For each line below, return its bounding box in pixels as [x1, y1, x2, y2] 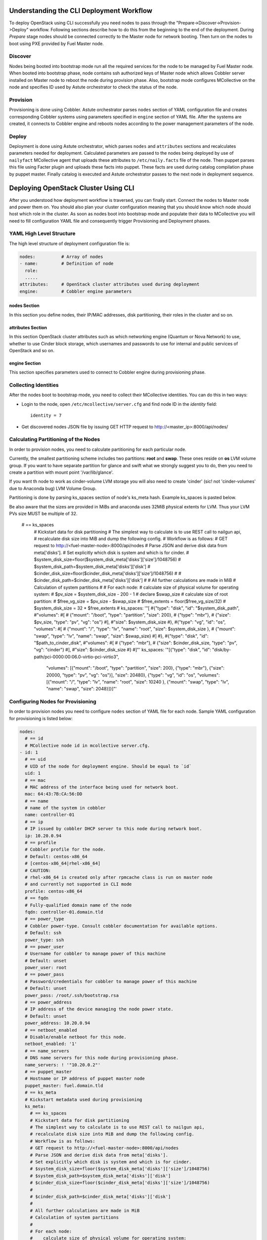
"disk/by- [212, 647, 231, 653]
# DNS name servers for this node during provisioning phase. [25, 1055, 179, 1061]
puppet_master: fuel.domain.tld [25, 1083, 103, 1088]
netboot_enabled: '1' [25, 1041, 78, 1047]
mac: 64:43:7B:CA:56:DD [25, 791, 83, 797]
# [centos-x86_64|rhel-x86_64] [25, 861, 101, 867]
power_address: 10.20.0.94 [25, 1020, 90, 1026]
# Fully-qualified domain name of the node [25, 902, 132, 908]
